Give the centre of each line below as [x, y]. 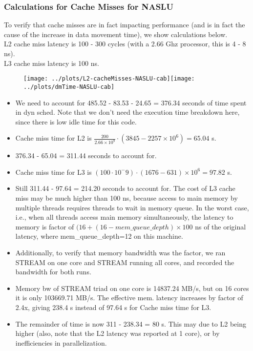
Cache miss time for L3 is [53, 172]
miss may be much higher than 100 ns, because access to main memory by [126, 198]
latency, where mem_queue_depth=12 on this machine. [99, 236]
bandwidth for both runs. [53, 272]
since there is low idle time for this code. [76, 121]
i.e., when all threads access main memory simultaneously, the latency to [124, 217]
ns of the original [221, 226]
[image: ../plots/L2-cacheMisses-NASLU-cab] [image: [109, 79]
